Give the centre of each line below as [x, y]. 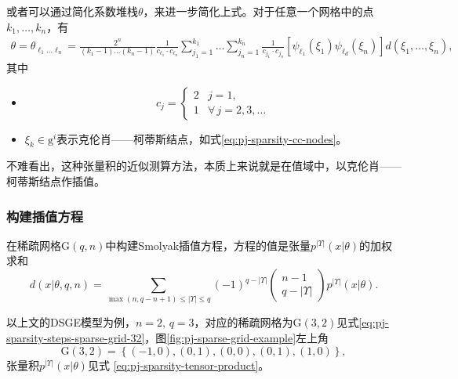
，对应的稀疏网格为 [244, 322]
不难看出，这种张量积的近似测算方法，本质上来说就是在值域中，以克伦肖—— [204, 166]
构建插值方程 [45, 216]
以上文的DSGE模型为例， [71, 322]
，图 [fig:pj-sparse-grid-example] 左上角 [237, 337]
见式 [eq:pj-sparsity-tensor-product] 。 [178, 365]
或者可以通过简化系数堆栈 [72, 11]
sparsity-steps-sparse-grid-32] [76, 337]
